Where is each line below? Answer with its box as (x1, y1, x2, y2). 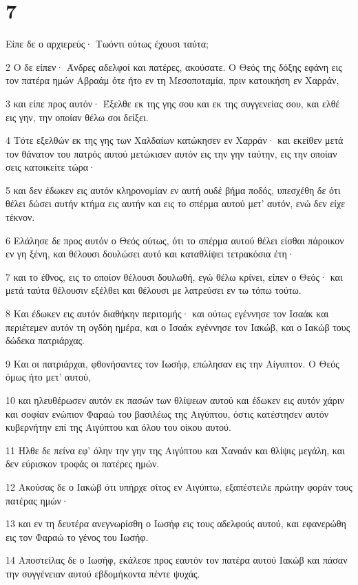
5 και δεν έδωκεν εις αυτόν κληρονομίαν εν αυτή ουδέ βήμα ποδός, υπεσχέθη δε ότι (6, 182, 341, 197)
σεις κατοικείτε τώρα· (6, 160, 96, 174)
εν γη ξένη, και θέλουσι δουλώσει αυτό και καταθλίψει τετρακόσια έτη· (6, 246, 295, 261)
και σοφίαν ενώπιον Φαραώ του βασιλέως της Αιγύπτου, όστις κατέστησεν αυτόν (6, 406, 329, 421)
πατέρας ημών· (6, 493, 69, 507)
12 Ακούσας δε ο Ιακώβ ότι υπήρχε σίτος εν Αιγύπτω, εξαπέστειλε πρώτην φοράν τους (6, 479, 352, 493)
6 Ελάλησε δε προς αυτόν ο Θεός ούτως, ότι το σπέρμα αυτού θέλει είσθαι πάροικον (6, 233, 344, 247)
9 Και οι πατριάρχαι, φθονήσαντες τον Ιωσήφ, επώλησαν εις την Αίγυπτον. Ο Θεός (6, 356, 339, 370)
